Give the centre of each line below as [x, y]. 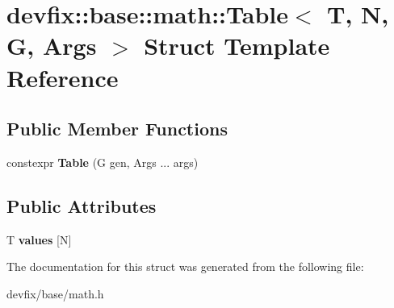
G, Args [52, 46]
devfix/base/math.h [55, 293]
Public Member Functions [117, 129]
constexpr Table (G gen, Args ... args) [103, 162]
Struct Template [237, 46]
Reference [63, 77]
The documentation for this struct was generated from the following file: [185, 266]
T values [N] [39, 239]
